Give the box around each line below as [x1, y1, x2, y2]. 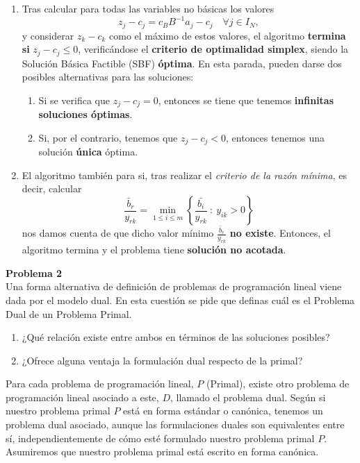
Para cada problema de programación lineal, [6, 376, 194, 391]
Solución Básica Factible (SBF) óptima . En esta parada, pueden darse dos [22, 56, 342, 70]
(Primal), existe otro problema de [206, 376, 350, 391]
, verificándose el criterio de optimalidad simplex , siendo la [78, 42, 349, 56]
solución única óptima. [38, 144, 138, 159]
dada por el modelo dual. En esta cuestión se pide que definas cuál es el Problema [6, 292, 355, 307]
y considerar [22, 28, 74, 42]
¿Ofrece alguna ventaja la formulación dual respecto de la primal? [22, 353, 303, 367]
